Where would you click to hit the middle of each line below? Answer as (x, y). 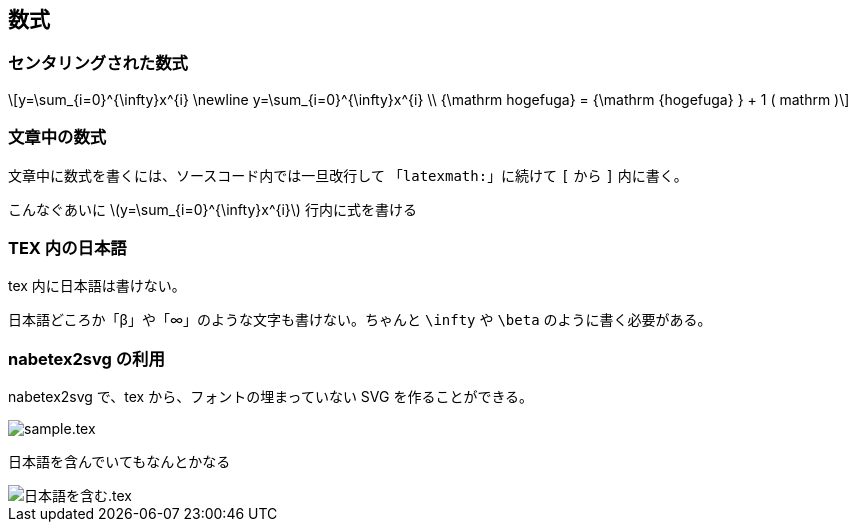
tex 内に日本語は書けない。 (97, 286)
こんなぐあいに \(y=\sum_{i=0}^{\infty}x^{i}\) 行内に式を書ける (212, 209)
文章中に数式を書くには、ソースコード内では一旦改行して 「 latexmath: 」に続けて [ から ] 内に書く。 (348, 175)
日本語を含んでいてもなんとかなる (119, 462)
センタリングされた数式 (98, 63)
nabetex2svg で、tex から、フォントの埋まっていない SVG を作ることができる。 (271, 397)
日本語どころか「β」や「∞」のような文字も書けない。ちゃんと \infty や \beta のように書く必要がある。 (360, 320)
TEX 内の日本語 (67, 247)
